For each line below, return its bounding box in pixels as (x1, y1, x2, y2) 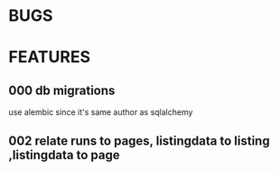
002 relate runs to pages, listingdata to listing (8, 133, 270, 148)
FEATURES (8, 47, 91, 68)
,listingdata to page (8, 147, 121, 163)
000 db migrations (8, 82, 116, 98)
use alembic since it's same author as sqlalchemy (8, 107, 193, 118)
